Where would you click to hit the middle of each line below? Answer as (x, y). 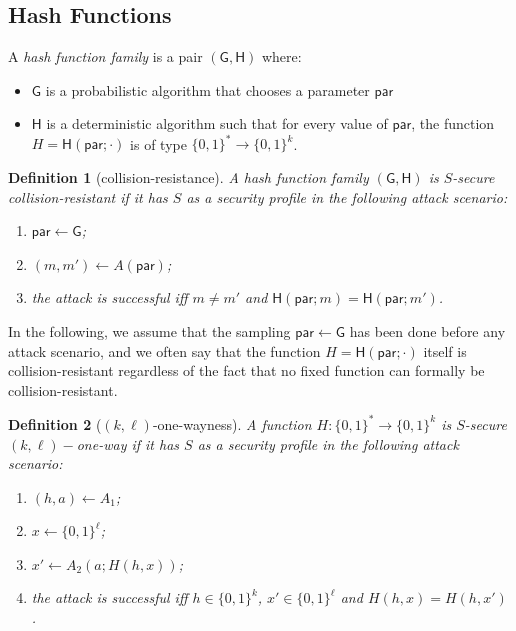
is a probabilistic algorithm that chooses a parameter (207, 89)
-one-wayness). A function (232, 423)
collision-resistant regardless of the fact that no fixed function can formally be (246, 370)
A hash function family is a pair (105, 56)
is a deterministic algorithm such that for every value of (217, 123)
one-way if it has (128, 443)
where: (281, 56)
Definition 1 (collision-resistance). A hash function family (188, 177)
